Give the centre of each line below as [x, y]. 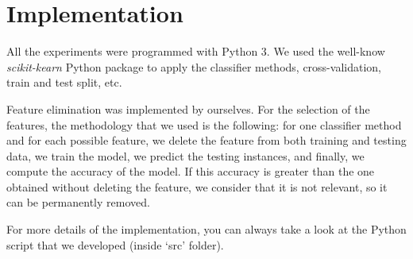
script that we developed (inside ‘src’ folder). [115, 244]
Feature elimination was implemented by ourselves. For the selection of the [188, 108]
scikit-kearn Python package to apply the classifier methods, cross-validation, [194, 66]
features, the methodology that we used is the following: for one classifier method [204, 124]
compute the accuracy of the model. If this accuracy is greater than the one [191, 171]
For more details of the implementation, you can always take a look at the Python [206, 229]
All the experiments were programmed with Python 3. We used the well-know [196, 51]
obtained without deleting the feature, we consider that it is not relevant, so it [197, 186]
